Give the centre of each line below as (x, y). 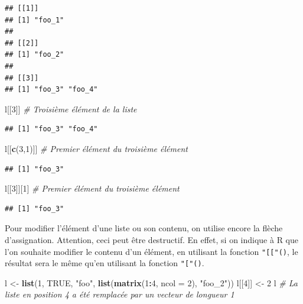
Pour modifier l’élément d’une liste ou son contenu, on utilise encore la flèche (144, 228)
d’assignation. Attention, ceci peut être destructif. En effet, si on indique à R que (151, 239)
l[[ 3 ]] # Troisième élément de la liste (71, 109)
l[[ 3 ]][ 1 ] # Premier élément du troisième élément (92, 188)
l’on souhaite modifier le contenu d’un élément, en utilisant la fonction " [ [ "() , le (151, 251)
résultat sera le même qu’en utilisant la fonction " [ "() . (105, 263)
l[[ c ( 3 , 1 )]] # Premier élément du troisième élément (96, 148)
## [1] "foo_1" (35, 20)
